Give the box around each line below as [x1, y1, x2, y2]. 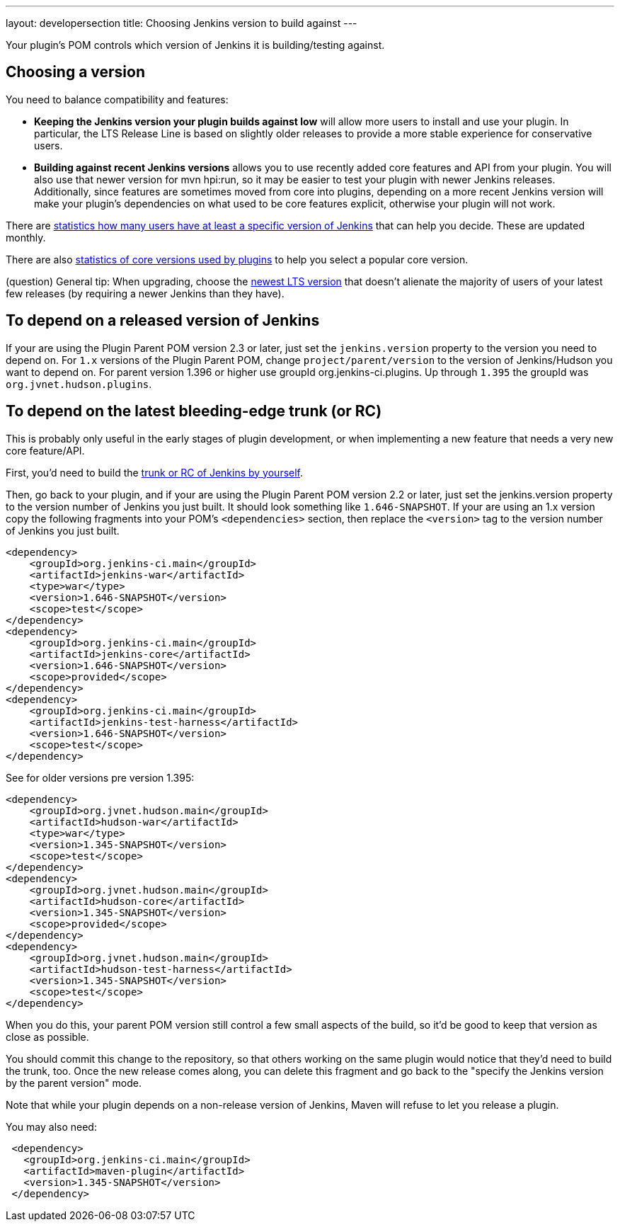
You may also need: [6, 1120, 97, 1133]
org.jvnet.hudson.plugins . [6, 377, 152, 390]
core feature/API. [6, 444, 85, 457]
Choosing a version [6, 63, 145, 81]
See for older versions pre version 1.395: [6, 771, 195, 784]
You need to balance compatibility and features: [6, 93, 229, 105]
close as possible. [6, 1030, 89, 1043]
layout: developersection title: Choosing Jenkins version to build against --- [6, 17, 357, 29]
